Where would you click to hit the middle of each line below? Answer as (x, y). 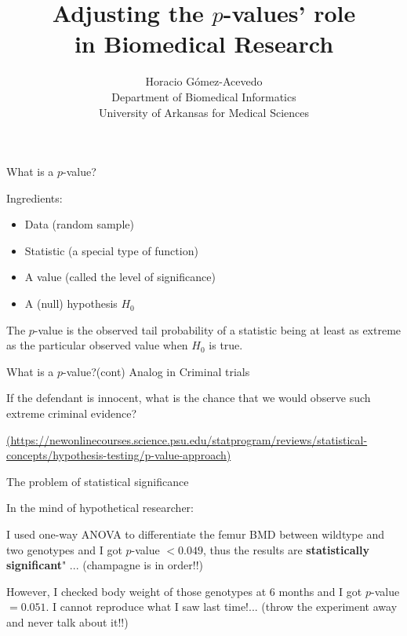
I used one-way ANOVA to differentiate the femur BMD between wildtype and (195, 534)
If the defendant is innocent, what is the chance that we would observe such (189, 398)
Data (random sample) (79, 224)
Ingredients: (35, 197)
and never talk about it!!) (67, 621)
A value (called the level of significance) (120, 277)
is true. (226, 345)
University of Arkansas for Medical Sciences (204, 112)
